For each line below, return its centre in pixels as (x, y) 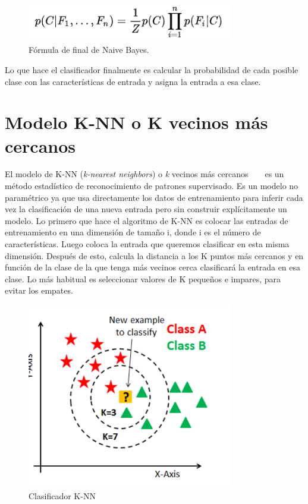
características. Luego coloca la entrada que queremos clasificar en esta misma (147, 244)
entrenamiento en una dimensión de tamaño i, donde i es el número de (133, 232)
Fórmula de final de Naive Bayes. (89, 50)
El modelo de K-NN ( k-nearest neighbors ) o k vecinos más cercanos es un (144, 174)
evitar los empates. (39, 290)
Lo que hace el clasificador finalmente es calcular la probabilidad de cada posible (152, 69)
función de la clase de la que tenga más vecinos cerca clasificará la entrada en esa (153, 267)
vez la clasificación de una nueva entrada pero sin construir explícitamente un (146, 209)
